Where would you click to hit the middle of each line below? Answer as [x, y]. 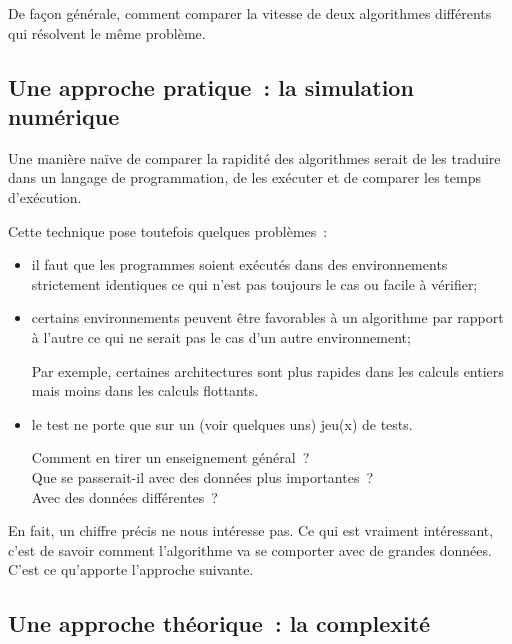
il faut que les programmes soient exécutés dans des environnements [239, 264]
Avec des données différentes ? [124, 496]
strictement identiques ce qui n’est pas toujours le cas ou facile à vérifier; [254, 283]
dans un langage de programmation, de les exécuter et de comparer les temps [244, 177]
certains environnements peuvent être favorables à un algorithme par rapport [267, 317]
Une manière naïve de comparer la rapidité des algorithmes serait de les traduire [254, 157]
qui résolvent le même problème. [107, 32]
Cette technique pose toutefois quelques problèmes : [168, 230]
